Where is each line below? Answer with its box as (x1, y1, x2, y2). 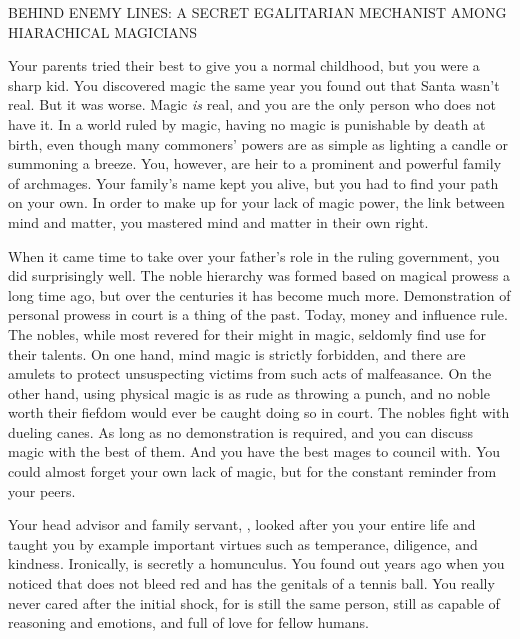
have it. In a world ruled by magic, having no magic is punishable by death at (8, 113, 486, 134)
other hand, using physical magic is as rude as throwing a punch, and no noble (8, 382, 490, 403)
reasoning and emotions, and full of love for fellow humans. (8, 612, 369, 633)
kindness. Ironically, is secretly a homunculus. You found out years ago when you (8, 553, 505, 574)
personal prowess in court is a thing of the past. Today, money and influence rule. (8, 304, 508, 325)
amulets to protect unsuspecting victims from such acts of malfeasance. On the (8, 363, 492, 384)
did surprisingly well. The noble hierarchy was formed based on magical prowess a (8, 265, 510, 286)
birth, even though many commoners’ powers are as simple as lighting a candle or (8, 133, 508, 154)
